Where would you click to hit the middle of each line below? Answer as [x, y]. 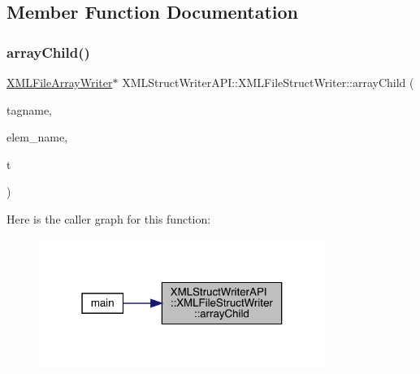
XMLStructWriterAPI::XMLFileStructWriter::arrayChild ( [268, 82]
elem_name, [37, 137]
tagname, [29, 109]
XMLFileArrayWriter [60, 82]
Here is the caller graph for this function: [109, 218]
